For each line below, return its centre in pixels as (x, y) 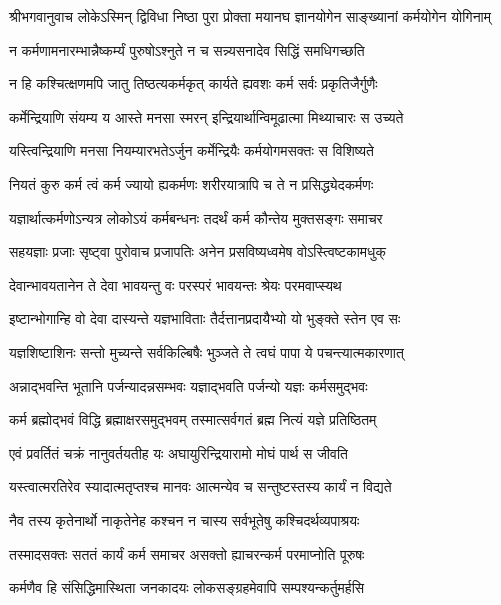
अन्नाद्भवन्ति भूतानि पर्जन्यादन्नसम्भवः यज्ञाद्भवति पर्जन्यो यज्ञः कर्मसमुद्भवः (188, 385)
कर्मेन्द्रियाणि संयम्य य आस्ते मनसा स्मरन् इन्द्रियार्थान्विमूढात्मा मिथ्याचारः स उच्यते (206, 116)
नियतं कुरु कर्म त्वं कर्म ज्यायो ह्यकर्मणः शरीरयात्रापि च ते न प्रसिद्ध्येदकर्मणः (191, 183)
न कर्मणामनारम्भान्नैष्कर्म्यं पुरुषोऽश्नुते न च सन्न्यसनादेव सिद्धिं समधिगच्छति (187, 49)
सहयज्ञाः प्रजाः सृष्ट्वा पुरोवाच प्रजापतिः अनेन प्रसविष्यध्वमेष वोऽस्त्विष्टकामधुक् (197, 251)
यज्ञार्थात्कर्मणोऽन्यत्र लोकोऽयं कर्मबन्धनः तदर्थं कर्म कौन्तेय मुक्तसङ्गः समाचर (196, 217)
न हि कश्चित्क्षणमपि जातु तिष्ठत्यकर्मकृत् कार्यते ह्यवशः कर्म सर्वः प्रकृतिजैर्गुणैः (193, 83)
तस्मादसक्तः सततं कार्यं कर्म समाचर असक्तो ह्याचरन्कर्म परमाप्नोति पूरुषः (187, 553)
